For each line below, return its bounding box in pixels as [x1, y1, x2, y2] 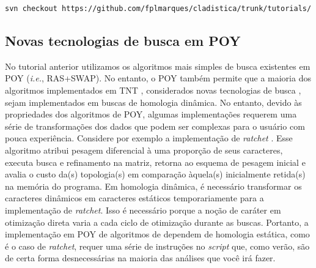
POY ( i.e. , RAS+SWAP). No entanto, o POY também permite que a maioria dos [5, 72, 311, 84]
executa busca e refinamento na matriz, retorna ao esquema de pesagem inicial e [5, 155, 306, 168]
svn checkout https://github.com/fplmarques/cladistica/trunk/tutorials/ [5, 4, 312, 13]
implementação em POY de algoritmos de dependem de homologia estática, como [5, 228, 310, 240]
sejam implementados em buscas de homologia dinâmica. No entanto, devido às [5, 95, 302, 108]
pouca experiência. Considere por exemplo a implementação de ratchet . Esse [5, 132, 293, 144]
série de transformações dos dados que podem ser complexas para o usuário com [5, 119, 305, 132]
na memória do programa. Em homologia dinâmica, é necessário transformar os [5, 179, 302, 192]
